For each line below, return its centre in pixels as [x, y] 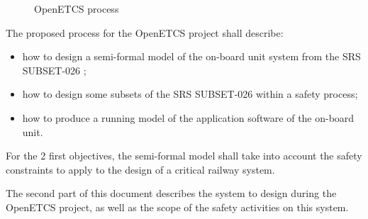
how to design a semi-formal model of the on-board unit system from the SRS [191, 56]
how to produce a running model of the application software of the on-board [188, 117]
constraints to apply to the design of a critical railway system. [140, 169]
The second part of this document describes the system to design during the [171, 193]
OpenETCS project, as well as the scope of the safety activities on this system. [177, 207]
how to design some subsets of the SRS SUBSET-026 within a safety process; [190, 94]
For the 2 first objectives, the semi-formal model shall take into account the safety [184, 156]
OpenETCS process [77, 9]
